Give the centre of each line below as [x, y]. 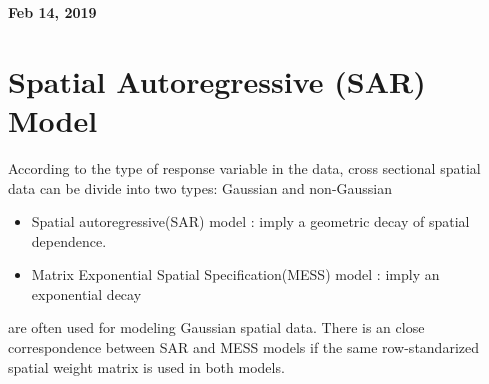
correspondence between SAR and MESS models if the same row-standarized [244, 347]
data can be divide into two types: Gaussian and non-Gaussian [200, 187]
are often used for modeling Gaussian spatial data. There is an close [216, 327]
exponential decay [86, 293]
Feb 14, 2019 [52, 12]
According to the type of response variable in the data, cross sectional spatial [244, 167]
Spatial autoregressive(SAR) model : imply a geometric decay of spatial [250, 221]
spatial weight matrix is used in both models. [146, 366]
